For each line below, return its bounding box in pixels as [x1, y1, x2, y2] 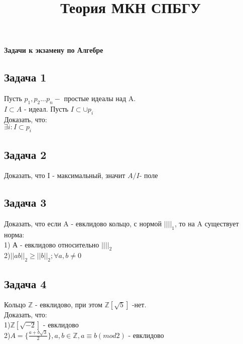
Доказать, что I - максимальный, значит [4, 170, 126, 181]
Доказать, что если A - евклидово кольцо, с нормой [4, 218, 162, 229]
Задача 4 [4, 276, 47, 291]
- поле [139, 170, 158, 181]
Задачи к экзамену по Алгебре [4, 45, 103, 55]
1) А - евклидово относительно [4, 239, 99, 249]
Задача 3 [4, 195, 47, 210]
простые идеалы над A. [64, 93, 136, 104]
